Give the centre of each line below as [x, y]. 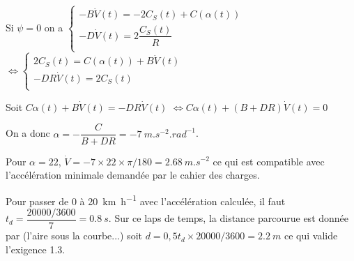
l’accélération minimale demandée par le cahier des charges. [133, 175]
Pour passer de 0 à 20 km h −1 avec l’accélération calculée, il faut [146, 200]
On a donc [28, 133]
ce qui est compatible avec [269, 161]
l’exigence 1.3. [36, 249]
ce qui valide [311, 236]
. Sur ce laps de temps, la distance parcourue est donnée [229, 218]
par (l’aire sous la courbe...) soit [74, 236]
